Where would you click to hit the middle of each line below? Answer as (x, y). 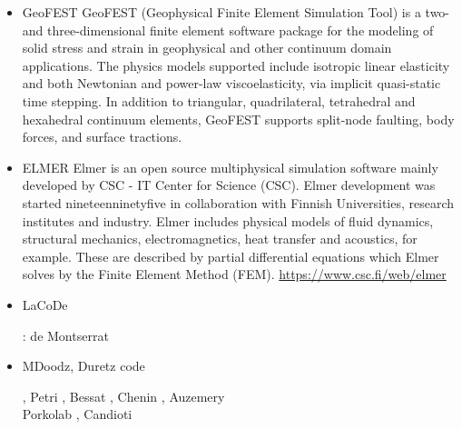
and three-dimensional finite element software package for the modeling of (228, 30)
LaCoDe (45, 304)
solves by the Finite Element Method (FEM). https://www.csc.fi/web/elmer (234, 274)
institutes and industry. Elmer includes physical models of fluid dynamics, (228, 220)
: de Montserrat (65, 335)
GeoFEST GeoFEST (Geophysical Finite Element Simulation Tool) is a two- (236, 12)
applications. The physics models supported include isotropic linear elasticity (236, 65)
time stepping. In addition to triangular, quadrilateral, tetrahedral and (219, 100)
